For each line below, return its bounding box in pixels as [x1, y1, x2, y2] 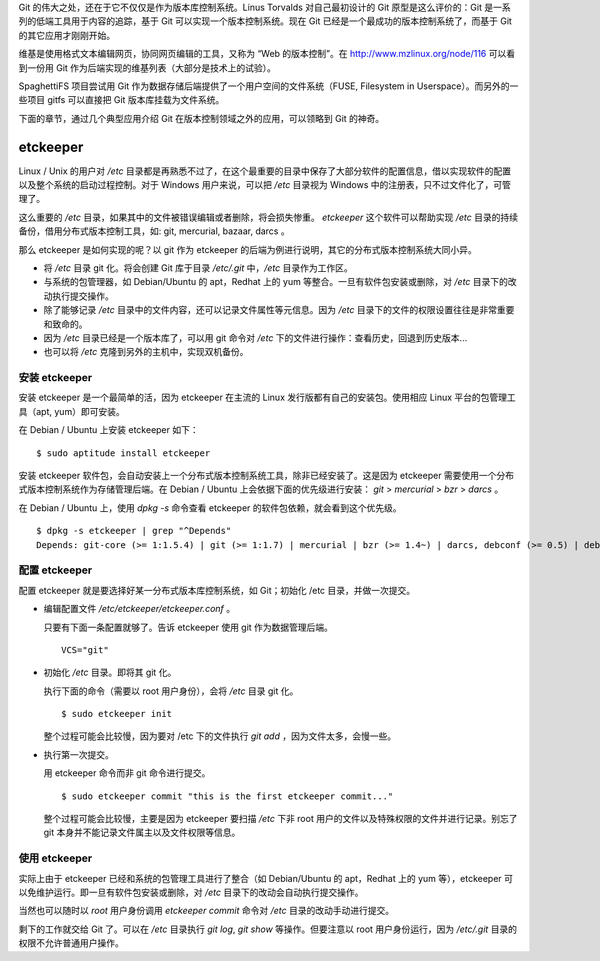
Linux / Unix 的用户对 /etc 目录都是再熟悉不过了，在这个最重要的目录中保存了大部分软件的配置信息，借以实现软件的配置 [18, 165, 512, 177]
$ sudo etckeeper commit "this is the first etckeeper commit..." [61, 790, 394, 802]
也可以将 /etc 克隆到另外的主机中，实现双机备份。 [43, 346, 249, 358]
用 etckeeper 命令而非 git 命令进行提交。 [43, 767, 211, 779]
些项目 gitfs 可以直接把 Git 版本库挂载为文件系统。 [18, 94, 225, 106]
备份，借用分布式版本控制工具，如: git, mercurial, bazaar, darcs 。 [18, 225, 290, 237]
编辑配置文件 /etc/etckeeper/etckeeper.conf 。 [43, 603, 235, 615]
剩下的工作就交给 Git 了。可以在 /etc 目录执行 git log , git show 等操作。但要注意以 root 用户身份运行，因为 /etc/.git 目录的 [18, 923, 518, 935]
